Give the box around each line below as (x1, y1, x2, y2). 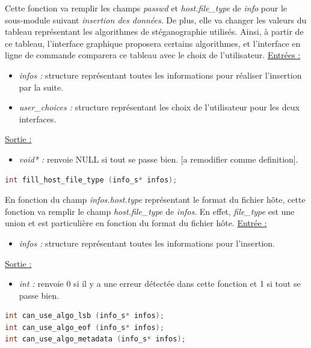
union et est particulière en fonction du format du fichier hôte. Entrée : (5, 217, 267, 229)
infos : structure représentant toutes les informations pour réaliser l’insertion (19, 68, 302, 81)
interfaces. (19, 112, 57, 125)
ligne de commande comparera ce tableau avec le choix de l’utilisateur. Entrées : (5, 49, 301, 61)
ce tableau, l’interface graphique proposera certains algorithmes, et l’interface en (5, 37, 301, 49)
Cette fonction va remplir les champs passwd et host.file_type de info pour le (5, 2, 287, 14)
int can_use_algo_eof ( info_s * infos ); (5, 323, 164, 332)
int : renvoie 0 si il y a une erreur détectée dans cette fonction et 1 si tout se (19, 277, 301, 290)
